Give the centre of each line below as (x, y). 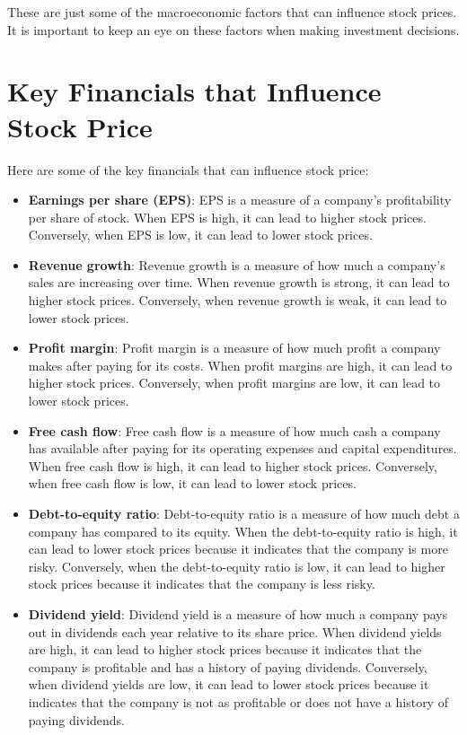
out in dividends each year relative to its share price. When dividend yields (235, 631)
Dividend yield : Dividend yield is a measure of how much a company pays (238, 613)
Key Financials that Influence (194, 91)
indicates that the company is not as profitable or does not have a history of (238, 701)
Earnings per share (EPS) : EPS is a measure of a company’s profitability (240, 200)
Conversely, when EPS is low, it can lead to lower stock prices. (200, 235)
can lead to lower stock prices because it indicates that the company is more (238, 549)
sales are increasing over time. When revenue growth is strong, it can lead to (239, 282)
